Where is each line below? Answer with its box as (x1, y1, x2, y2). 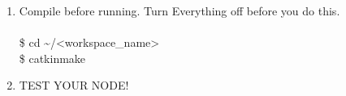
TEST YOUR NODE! (19, 77, 129, 94)
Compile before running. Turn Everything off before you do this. (19, 2, 340, 19)
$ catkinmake (19, 49, 86, 66)
